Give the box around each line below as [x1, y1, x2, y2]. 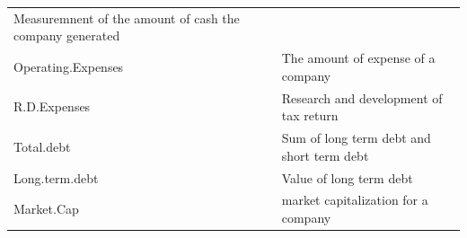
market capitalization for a [281, 190, 428, 209]
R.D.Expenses [13, 97, 91, 116]
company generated [13, 26, 120, 45]
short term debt [281, 145, 369, 164]
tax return [281, 106, 339, 125]
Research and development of [281, 88, 443, 107]
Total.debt [13, 137, 71, 155]
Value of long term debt [281, 168, 413, 187]
